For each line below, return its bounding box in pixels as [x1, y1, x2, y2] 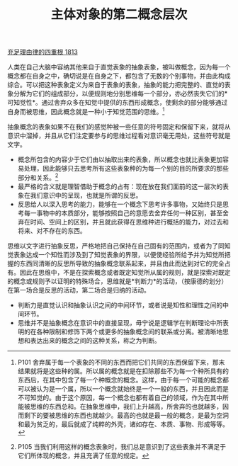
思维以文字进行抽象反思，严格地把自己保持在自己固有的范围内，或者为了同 [7, 241, 225, 250]
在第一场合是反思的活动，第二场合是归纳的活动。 [7, 285, 150, 294]
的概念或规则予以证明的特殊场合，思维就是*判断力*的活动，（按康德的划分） [7, 277, 228, 285]
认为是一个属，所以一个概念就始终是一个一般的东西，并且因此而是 [36, 384, 229, 393]
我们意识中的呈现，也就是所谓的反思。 [30, 191, 142, 199]
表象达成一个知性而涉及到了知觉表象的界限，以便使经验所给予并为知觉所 [13, 250, 225, 258]
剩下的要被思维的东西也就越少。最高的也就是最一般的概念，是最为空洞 [23, 411, 229, 419]
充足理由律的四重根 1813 [7, 47, 78, 57]
